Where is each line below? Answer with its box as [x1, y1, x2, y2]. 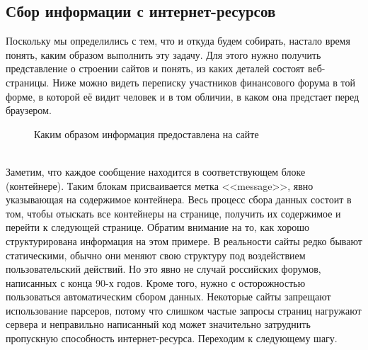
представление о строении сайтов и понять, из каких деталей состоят [6, 61, 305, 76]
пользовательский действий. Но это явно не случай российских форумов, [6, 261, 321, 276]
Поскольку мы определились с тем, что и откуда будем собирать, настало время [6, 33, 350, 48]
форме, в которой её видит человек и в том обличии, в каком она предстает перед [6, 89, 360, 103]
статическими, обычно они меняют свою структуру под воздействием [6, 247, 306, 262]
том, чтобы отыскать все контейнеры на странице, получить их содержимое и [6, 205, 341, 220]
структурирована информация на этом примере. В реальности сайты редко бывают [6, 233, 362, 248]
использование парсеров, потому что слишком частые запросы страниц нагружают [6, 303, 362, 317]
